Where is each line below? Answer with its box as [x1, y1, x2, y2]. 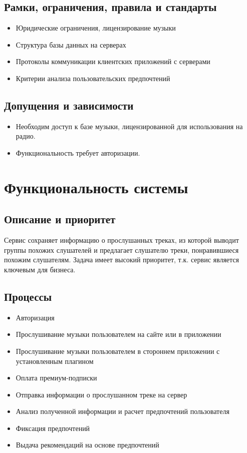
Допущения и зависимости [4, 97, 134, 113]
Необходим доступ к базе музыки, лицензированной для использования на [16, 121, 243, 131]
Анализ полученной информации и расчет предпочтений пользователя [16, 406, 229, 416]
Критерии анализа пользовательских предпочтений [16, 73, 170, 83]
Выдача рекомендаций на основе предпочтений [16, 439, 159, 450]
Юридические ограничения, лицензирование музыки [16, 23, 176, 33]
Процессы [4, 288, 52, 304]
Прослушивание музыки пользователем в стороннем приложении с [16, 345, 220, 356]
